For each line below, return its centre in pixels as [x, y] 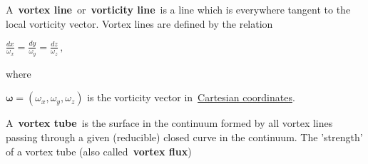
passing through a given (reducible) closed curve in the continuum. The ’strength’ [184, 137]
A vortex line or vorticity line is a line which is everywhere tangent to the [178, 9]
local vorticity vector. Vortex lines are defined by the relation [139, 23]
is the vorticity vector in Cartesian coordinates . [191, 97]
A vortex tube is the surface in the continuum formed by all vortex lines [169, 123]
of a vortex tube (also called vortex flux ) [99, 151]
